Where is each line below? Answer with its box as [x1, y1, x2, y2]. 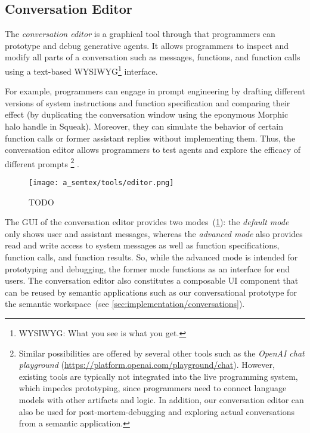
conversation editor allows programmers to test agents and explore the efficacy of [5, 143, 301, 156]
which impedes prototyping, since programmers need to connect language [18, 382, 287, 394]
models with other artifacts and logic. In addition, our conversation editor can [18, 394, 304, 406]
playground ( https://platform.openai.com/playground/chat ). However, [18, 358, 275, 371]
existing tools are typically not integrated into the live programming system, [18, 370, 298, 382]
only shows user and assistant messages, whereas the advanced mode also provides [5, 227, 303, 239]
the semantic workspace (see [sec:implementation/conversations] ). [5, 297, 245, 310]
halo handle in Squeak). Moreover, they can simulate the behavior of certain [5, 120, 283, 133]
